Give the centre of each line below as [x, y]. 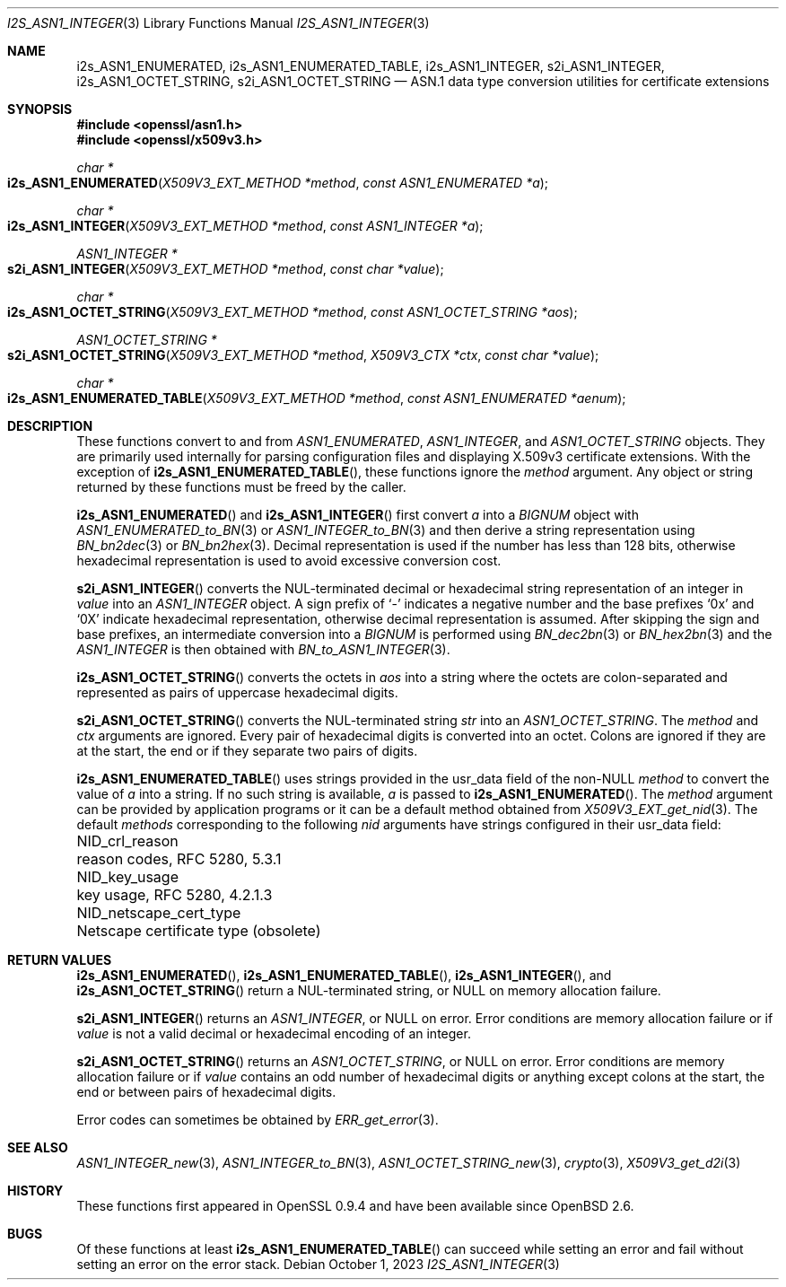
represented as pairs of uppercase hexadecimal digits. [237, 692]
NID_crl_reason [127, 841]
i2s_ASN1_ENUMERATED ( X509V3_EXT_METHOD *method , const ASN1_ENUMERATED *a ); [278, 183]
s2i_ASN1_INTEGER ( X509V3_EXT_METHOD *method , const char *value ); [226, 269]
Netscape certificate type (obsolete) [199, 931]
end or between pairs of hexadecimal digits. [206, 1092]
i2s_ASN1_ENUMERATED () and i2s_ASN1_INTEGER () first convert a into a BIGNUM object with [358, 515]
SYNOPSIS [40, 109]
